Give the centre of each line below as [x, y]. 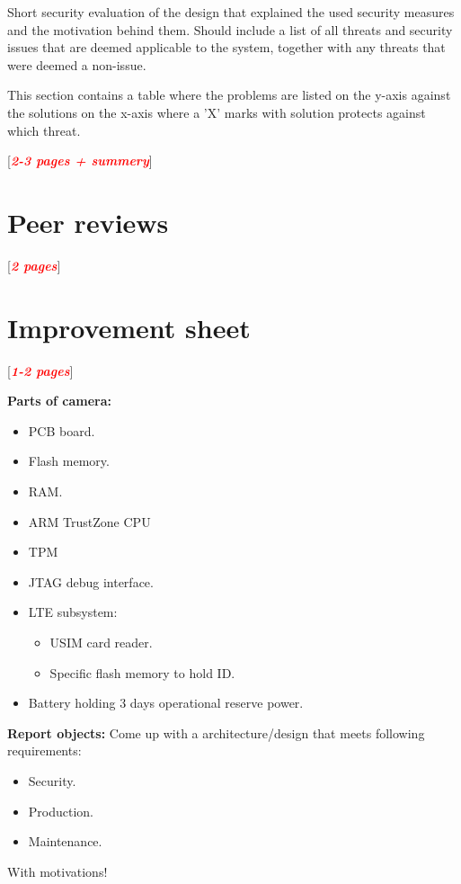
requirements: [44, 750]
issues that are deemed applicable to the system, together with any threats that [226, 47]
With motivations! [58, 871]
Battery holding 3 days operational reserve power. [166, 703]
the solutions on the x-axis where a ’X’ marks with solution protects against [217, 112]
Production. [61, 811]
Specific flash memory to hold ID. [142, 672]
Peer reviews [88, 222]
